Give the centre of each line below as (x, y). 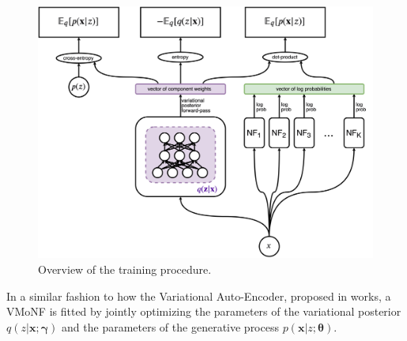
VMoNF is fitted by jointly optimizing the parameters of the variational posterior (204, 311)
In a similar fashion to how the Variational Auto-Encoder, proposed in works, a (199, 296)
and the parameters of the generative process (170, 326)
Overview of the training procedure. (125, 269)
